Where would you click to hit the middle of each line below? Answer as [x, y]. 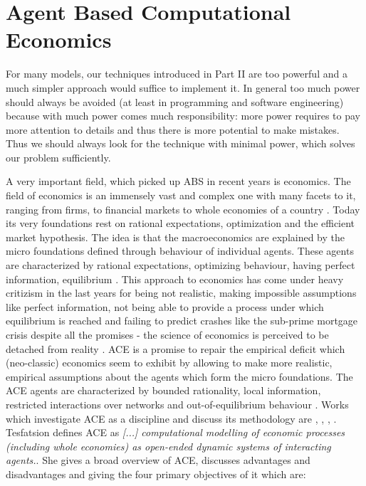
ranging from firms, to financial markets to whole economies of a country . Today [183, 209]
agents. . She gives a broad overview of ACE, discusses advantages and [158, 460]
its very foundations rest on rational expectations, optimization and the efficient [181, 223]
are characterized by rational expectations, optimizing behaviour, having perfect [181, 265]
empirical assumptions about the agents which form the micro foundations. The [179, 376]
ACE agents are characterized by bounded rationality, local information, [163, 390]
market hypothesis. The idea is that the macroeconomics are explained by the [175, 237]
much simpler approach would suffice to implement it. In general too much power [183, 87]
